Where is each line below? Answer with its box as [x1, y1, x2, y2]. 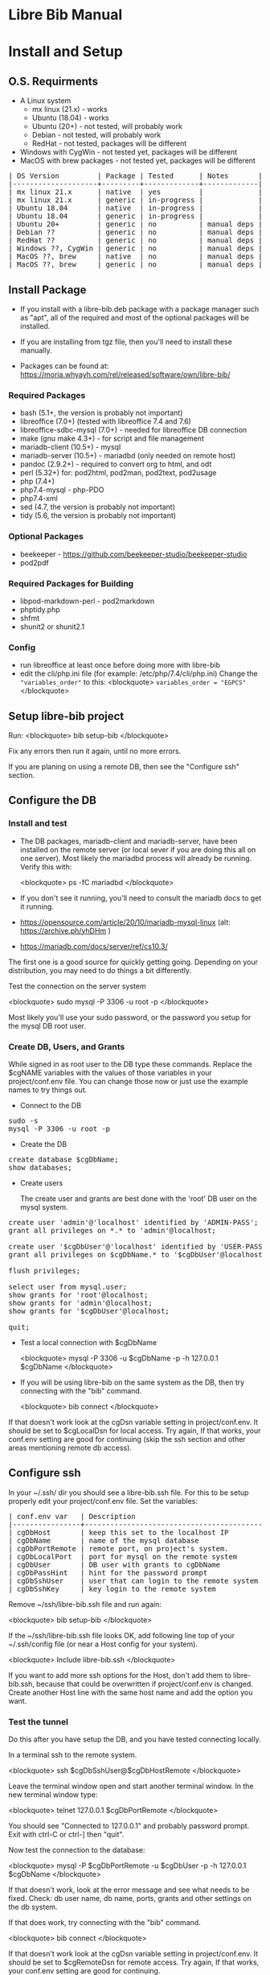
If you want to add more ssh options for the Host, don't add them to [8, 1670, 231, 1680]
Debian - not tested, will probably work [31, 130, 162, 140]
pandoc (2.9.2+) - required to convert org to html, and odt [19, 459, 212, 469]
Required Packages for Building [8, 578, 134, 589]
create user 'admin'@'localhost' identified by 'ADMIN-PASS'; [8, 1218, 259, 1227]
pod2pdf [19, 557, 50, 567]
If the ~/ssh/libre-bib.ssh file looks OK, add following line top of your [8, 1630, 235, 1640]
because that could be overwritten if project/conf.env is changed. [35, 1679, 253, 1688]
